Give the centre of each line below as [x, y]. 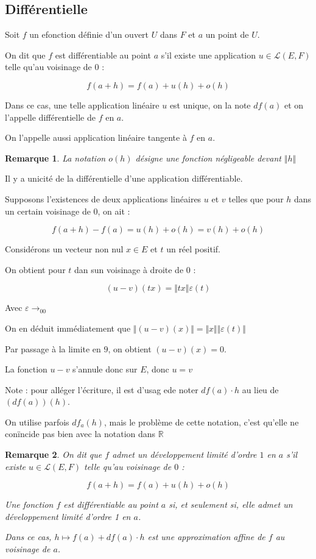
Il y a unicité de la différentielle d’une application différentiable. [124, 178]
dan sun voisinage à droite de [129, 269]
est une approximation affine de [206, 537]
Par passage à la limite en [53, 348]
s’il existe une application [209, 55]
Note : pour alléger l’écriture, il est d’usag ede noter [102, 389]
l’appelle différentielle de [50, 117]
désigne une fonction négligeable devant [208, 158]
